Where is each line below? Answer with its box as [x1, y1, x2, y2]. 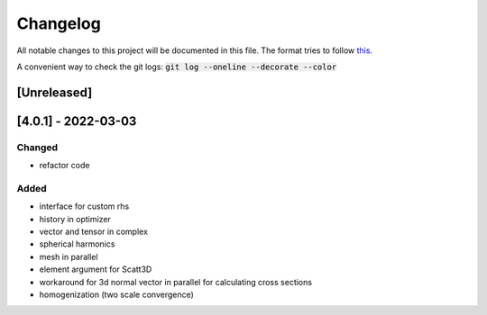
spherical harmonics [39, 238, 115, 249]
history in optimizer [39, 213, 112, 224]
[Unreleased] [16, 85, 93, 100]
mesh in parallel [39, 251, 98, 262]
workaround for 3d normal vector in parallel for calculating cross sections [39, 276, 313, 287]
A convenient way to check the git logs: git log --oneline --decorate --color [16, 61, 337, 72]
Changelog [16, 13, 101, 33]
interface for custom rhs [39, 201, 130, 211]
